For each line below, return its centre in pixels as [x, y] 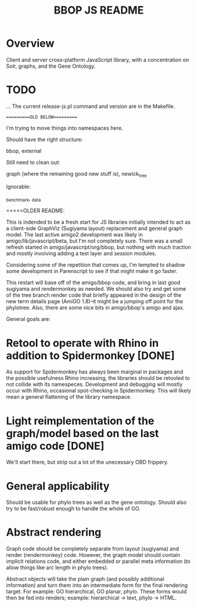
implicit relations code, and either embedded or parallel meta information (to [98, 562]
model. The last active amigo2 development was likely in [74, 235]
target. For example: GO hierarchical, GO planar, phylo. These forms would [96, 592]
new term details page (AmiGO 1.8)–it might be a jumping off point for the [95, 301]
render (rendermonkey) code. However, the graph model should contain [93, 555]
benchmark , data [24, 198]
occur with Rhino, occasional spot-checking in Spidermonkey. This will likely [98, 391]
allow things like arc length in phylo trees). [57, 567]
